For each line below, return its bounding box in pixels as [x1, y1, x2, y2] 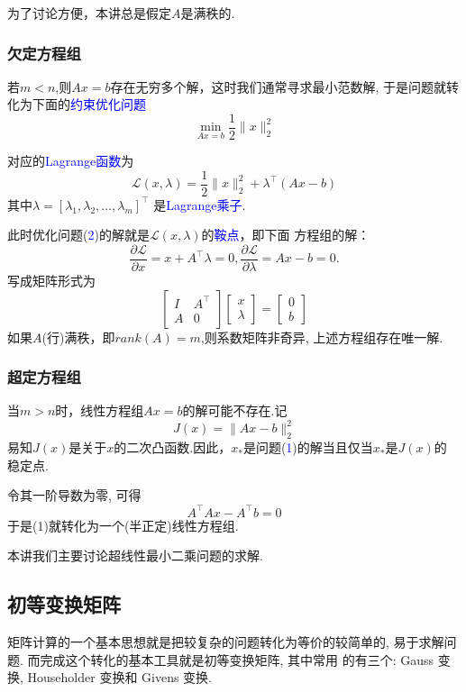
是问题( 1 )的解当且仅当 [242, 438, 373, 457]
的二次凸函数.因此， [114, 438, 232, 457]
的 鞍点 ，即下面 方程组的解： [201, 225, 370, 244]
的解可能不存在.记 [182, 401, 288, 420]
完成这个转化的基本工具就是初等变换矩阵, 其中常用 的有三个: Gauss [40, 650, 434, 669]
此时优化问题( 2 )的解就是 [7, 225, 150, 244]
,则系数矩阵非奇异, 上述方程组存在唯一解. [200, 327, 443, 346]
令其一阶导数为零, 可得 [7, 486, 142, 505]
